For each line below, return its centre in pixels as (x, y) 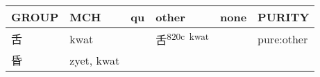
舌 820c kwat (182, 39)
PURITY (284, 17)
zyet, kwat (95, 60)
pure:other (283, 38)
